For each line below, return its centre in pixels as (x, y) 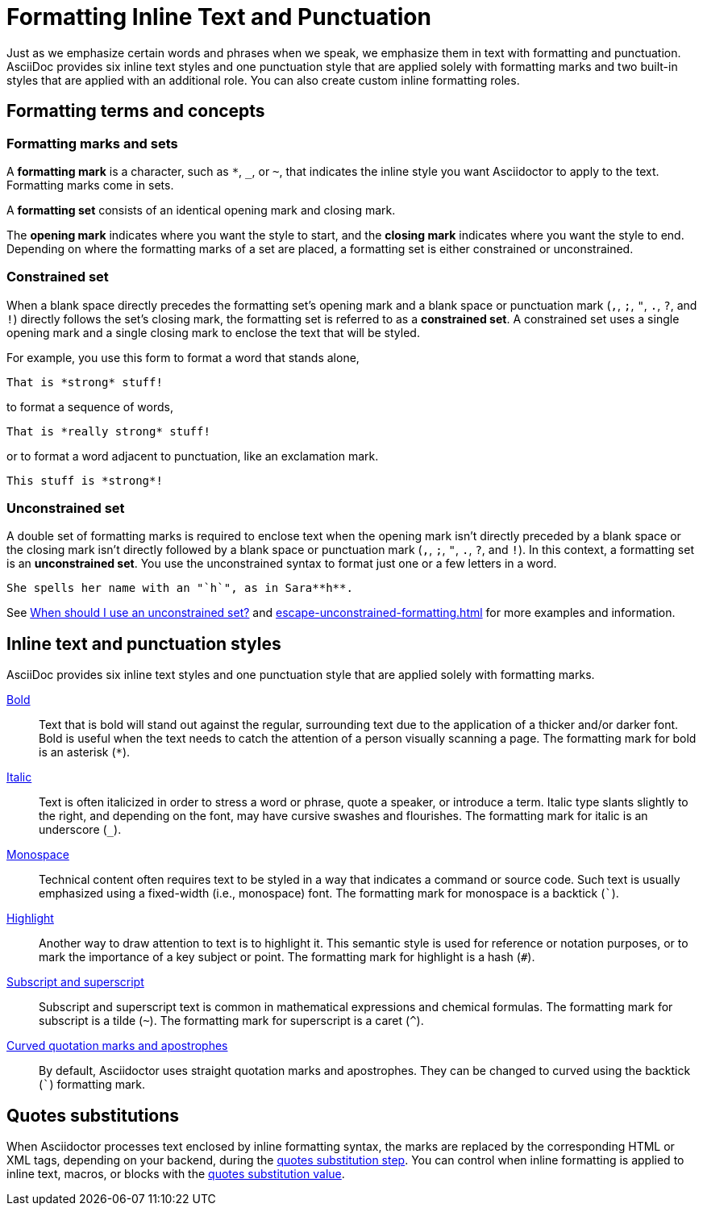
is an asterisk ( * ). (85, 752)
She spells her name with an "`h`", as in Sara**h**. (180, 588)
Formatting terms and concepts (136, 111)
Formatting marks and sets (92, 143)
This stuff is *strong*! (85, 480)
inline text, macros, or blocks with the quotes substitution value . (176, 1174)
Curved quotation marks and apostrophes (117, 1046)
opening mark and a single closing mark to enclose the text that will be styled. (213, 332)
